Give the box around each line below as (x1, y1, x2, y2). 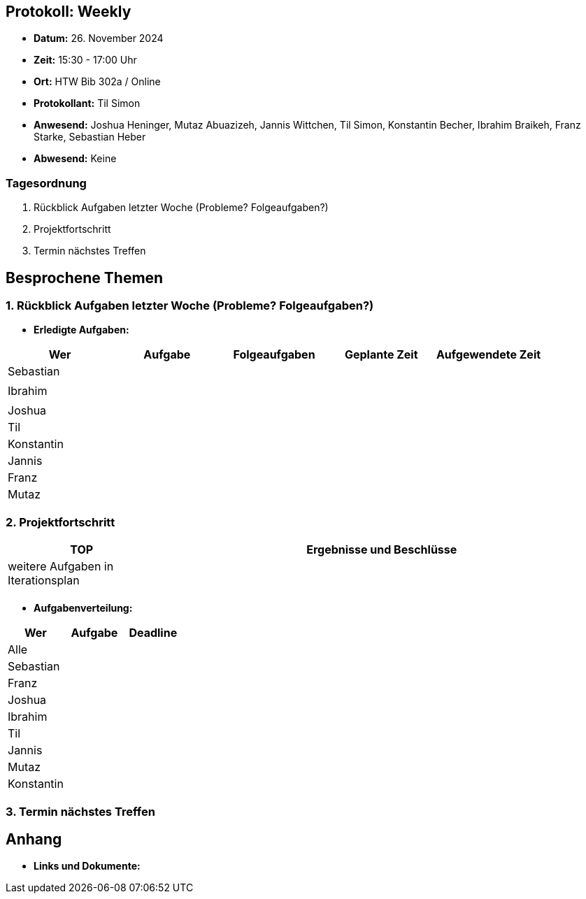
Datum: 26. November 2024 (34, 32, 164, 45)
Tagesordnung (6, 175, 87, 190)
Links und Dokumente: (34, 860, 141, 872)
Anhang (6, 830, 62, 848)
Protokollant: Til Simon (34, 97, 141, 110)
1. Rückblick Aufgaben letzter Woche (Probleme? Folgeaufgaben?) (6, 299, 374, 313)
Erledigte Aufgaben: (34, 324, 129, 336)
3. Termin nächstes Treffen (6, 804, 155, 819)
